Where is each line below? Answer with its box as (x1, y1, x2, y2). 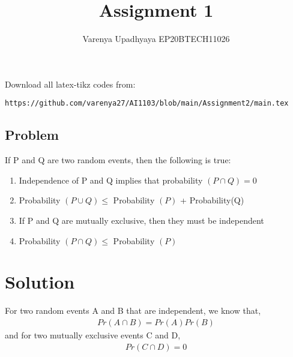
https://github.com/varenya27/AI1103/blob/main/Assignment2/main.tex (5, 99, 289, 108)
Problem (5, 125, 59, 144)
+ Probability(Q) (180, 194, 244, 206)
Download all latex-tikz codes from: (5, 77, 136, 90)
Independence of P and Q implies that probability (19, 173, 203, 186)
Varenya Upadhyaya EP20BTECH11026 (82, 32, 230, 45)
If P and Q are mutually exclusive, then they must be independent (19, 214, 264, 226)
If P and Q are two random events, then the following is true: (5, 154, 231, 166)
